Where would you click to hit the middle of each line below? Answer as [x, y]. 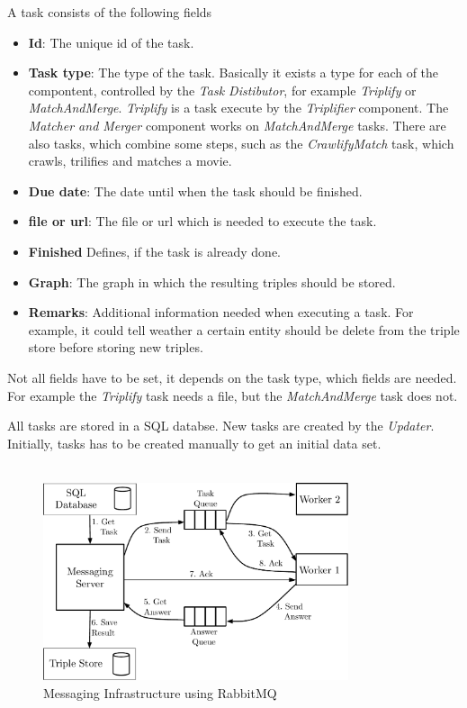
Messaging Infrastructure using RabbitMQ [160, 693]
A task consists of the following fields [110, 12]
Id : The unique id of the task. [111, 42]
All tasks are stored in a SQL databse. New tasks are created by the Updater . [221, 426]
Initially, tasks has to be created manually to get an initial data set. [194, 443]
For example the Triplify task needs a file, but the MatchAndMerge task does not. [233, 395]
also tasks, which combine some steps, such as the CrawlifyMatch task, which [241, 143]
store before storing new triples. [116, 347]
